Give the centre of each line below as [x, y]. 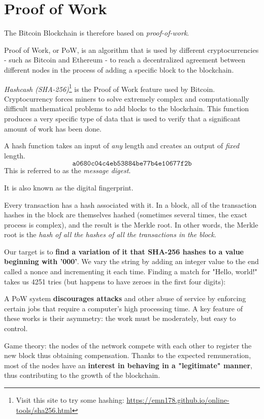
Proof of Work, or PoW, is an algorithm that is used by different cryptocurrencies [131, 50]
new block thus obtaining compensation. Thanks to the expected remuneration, [128, 355]
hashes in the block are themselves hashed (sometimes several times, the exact [126, 215]
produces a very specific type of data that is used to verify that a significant [122, 118]
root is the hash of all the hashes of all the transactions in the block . [110, 234]
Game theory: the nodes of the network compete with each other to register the [128, 345]
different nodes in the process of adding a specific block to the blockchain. [119, 69]
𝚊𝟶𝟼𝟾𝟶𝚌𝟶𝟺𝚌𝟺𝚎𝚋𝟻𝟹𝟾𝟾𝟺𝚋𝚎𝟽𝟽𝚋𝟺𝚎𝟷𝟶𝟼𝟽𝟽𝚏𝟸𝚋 [132, 164]
